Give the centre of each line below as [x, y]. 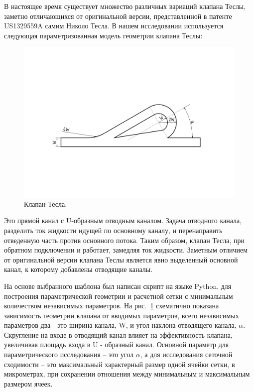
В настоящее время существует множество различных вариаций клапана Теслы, [125, 6]
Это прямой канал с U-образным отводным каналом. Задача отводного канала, [123, 220]
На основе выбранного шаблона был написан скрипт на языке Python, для [118, 286]
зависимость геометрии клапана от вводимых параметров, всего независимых [122, 315]
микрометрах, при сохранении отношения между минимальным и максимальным [127, 374]
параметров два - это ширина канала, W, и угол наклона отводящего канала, [120, 325]
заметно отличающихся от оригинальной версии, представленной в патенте [118, 16]
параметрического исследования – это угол [69, 354]
